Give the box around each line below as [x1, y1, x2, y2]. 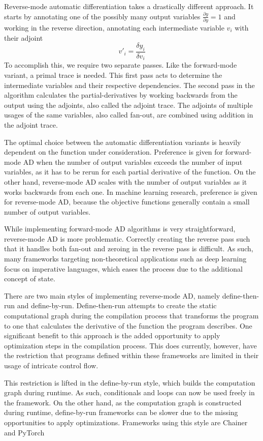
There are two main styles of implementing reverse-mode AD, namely [4, 290, 220, 301]
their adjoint [4, 32, 43, 43]
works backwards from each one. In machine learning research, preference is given [4, 186, 257, 197]
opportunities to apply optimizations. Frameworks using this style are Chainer [4, 417, 248, 427]
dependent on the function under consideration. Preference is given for [4, 146, 223, 157]
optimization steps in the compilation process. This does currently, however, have [4, 340, 257, 350]
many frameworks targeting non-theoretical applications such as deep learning [4, 253, 247, 264]
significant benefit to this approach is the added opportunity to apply [4, 330, 220, 341]
